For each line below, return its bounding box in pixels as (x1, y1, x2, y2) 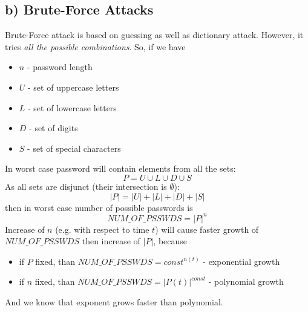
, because (153, 235, 188, 247)
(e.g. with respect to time (55, 223, 149, 235)
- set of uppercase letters (28, 80, 119, 93)
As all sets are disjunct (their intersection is (5, 180, 167, 192)
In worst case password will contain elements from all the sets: (5, 162, 236, 175)
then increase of (82, 235, 140, 247)
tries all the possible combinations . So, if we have (5, 40, 186, 53)
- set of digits (29, 122, 78, 134)
